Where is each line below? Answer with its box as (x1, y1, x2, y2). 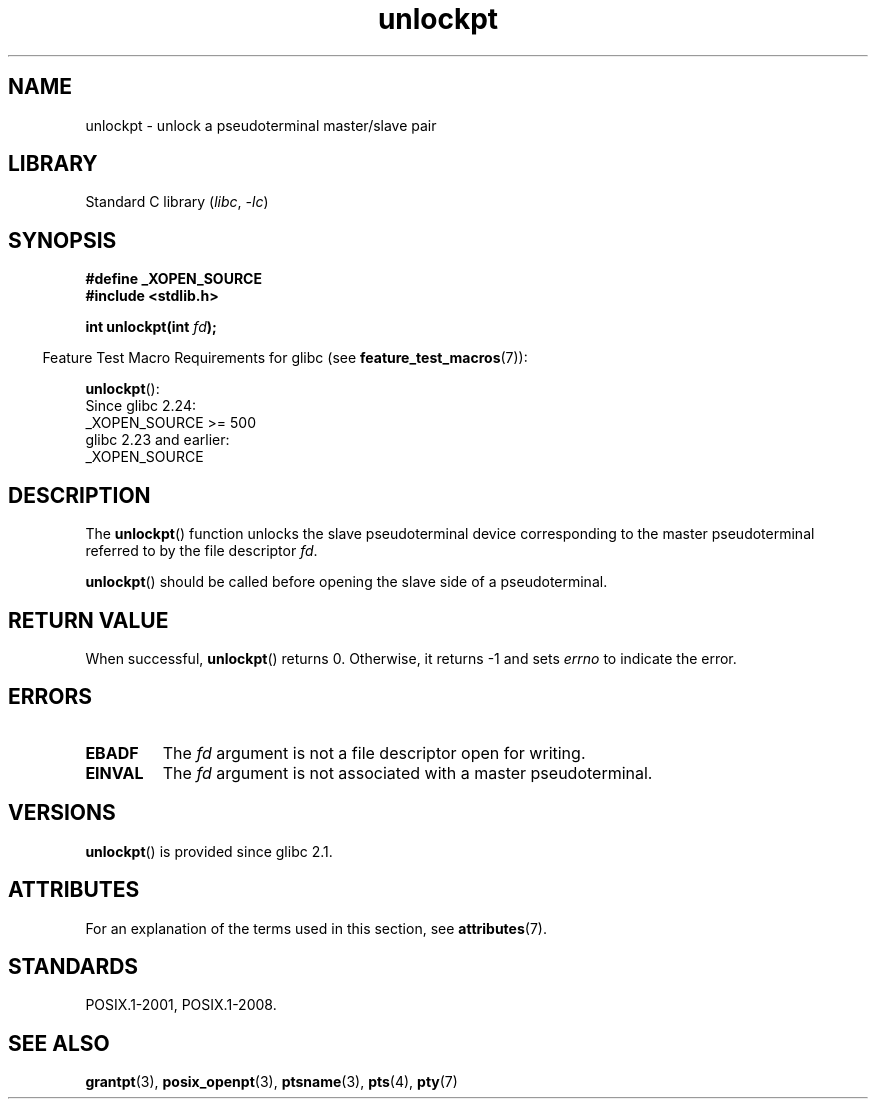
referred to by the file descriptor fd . (85, 542, 318, 560)
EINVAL (85, 762, 144, 783)
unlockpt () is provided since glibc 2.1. (85, 842, 333, 860)
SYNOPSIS (8, 227, 117, 253)
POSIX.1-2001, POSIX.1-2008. (85, 996, 277, 1014)
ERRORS (8, 684, 93, 710)
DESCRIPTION (8, 482, 151, 508)
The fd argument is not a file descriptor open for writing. (162, 742, 586, 763)
